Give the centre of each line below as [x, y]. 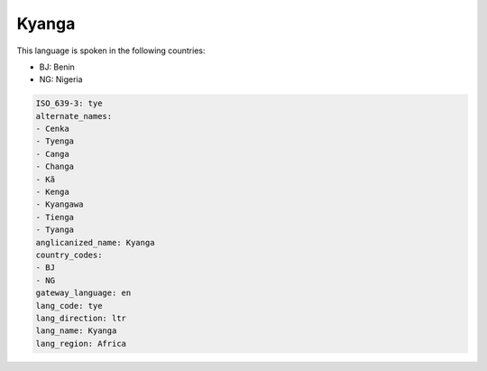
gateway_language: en [83, 293]
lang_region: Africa [81, 343]
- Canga [52, 154]
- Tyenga [55, 141]
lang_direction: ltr [81, 318]
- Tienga [55, 217]
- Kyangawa [60, 204]
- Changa [55, 167]
